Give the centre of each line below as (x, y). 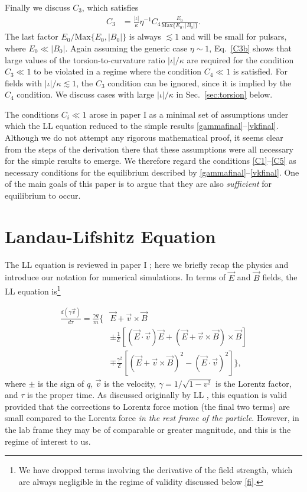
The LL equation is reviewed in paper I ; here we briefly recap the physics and (147, 264)
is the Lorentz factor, (253, 383)
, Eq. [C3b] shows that (250, 48)
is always (145, 36)
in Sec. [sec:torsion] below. (224, 94)
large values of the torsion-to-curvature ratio (85, 59)
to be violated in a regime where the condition (118, 71)
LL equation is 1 (33, 290)
